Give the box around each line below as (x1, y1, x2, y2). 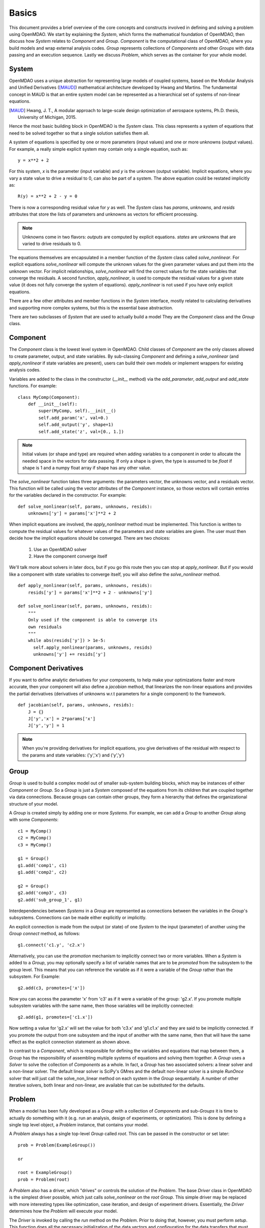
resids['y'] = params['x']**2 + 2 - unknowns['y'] (27, 589, 153, 595)
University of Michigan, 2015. (18, 114, 77, 120)
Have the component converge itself (33, 553, 107, 559)
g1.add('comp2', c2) (18, 869, 67, 875)
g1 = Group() (18, 856, 49, 862)
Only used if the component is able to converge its (27, 617, 158, 623)
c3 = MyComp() (18, 842, 52, 847)
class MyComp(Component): (18, 394, 80, 400)
